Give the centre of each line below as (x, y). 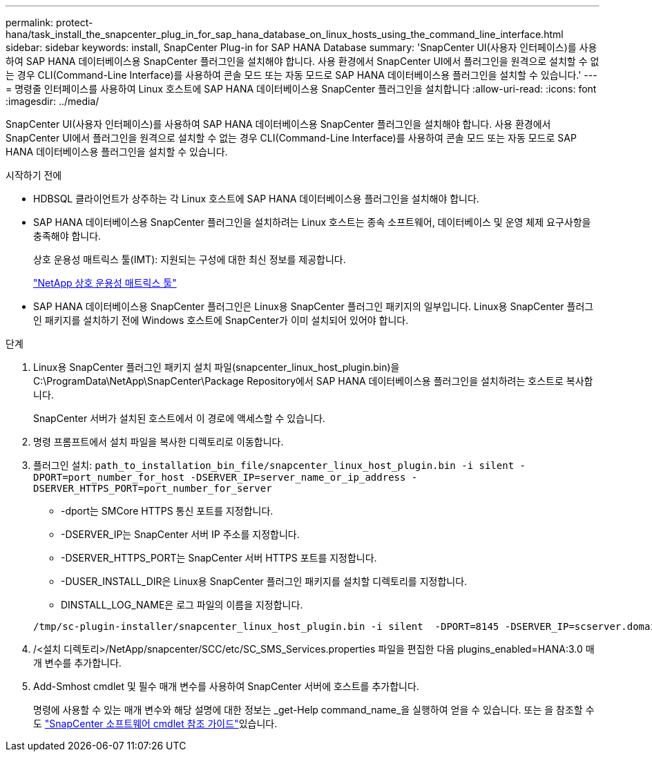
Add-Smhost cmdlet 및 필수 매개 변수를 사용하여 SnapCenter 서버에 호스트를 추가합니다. (226, 686)
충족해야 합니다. (67, 236)
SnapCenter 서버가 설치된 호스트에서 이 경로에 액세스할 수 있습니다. (179, 418)
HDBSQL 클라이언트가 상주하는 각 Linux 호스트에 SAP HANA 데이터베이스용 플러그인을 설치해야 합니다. (256, 199)
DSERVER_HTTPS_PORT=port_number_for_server (153, 488)
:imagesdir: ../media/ (52, 101)
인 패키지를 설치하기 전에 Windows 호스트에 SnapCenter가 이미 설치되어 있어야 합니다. (221, 320)
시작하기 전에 (34, 175)
